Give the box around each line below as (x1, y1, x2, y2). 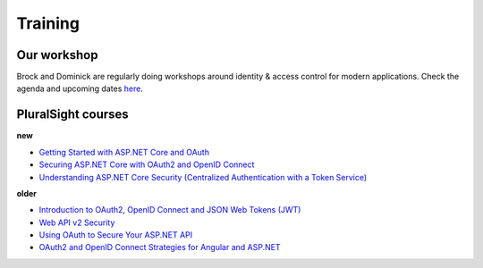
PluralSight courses (16, 107, 129, 122)
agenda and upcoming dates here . (16, 83, 143, 94)
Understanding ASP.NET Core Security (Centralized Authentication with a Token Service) (38, 172, 368, 182)
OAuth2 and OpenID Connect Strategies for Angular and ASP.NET (38, 242, 281, 253)
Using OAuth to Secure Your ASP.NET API (38, 230, 193, 240)
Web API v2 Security (38, 217, 115, 228)
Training (16, 13, 80, 33)
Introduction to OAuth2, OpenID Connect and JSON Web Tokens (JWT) (38, 205, 301, 215)
